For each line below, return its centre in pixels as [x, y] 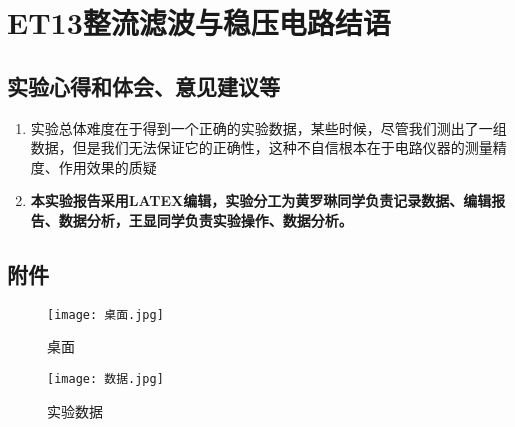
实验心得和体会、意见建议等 [143, 85]
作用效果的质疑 [107, 166]
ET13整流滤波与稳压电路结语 [199, 22]
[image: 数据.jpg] [105, 379]
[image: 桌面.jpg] [105, 314]
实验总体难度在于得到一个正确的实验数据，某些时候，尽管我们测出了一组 [268, 127]
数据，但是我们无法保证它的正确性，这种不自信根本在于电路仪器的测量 [261, 147]
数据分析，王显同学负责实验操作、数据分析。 [205, 219]
